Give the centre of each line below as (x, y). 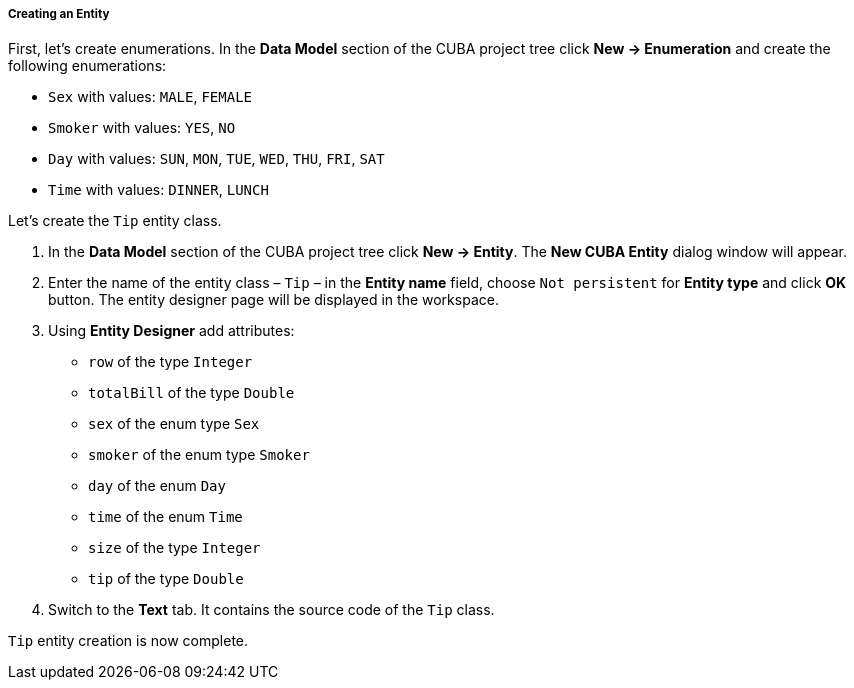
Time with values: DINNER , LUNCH (158, 190)
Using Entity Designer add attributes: (171, 331)
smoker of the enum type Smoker (199, 455)
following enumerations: (87, 66)
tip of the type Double (166, 579)
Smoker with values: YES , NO (142, 128)
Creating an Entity (59, 14)
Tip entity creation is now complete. (128, 641)
